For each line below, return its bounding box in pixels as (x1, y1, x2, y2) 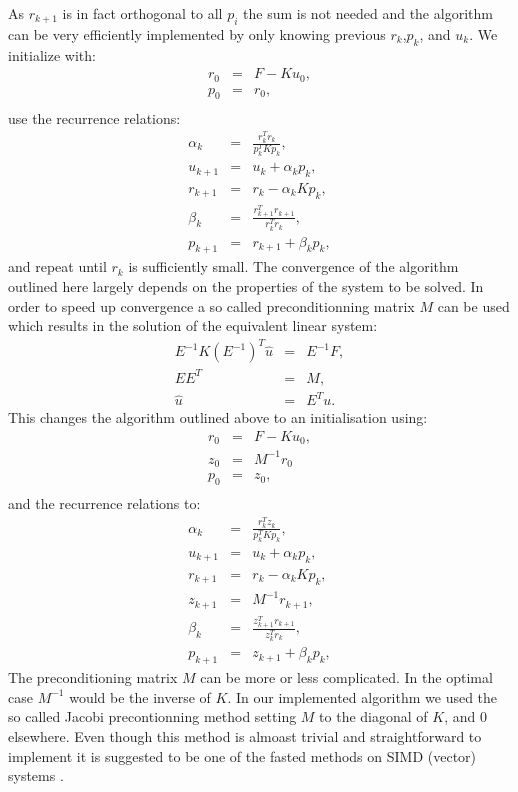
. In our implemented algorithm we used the (227, 686, 498, 707)
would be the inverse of (69, 686, 211, 707)
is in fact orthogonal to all (62, 3, 223, 23)
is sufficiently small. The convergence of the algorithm (128, 256, 459, 277)
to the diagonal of (319, 706, 428, 727)
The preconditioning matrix (8, 667, 178, 688)
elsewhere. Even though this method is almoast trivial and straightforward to (8, 725, 482, 746)
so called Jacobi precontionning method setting (8, 706, 297, 727)
